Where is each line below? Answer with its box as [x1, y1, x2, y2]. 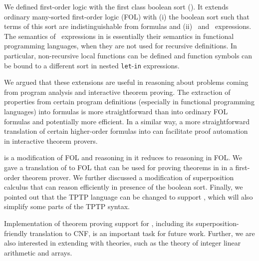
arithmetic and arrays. [4, 247, 72, 258]
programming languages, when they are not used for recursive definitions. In [4, 40, 237, 51]
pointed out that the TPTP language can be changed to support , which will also [4, 191, 253, 202]
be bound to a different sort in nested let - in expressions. [4, 60, 180, 70]
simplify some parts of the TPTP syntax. [4, 201, 130, 212]
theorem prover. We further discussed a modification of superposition [22, 172, 234, 182]
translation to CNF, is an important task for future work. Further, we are [29, 228, 255, 238]
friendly [4, 228, 27, 238]
